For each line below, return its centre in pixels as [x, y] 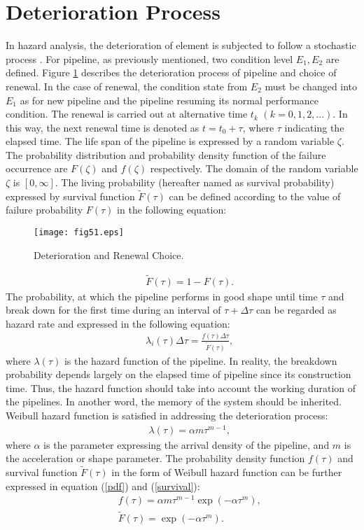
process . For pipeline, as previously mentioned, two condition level [149, 58]
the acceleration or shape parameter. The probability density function [155, 458]
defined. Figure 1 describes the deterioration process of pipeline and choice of [171, 72]
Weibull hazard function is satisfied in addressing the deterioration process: [167, 415]
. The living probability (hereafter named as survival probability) [195, 182]
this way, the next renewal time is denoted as [103, 127]
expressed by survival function [70, 196]
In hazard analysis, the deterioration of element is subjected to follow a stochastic [181, 45]
